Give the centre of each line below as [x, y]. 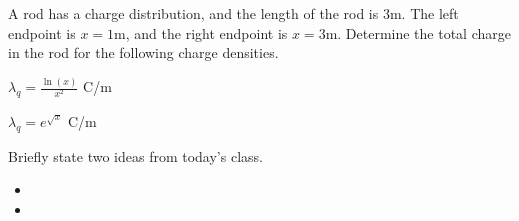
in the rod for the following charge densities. [143, 52]
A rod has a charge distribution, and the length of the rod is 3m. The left [233, 13]
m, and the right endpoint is [201, 32]
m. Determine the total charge [418, 32]
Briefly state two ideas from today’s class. [135, 155]
